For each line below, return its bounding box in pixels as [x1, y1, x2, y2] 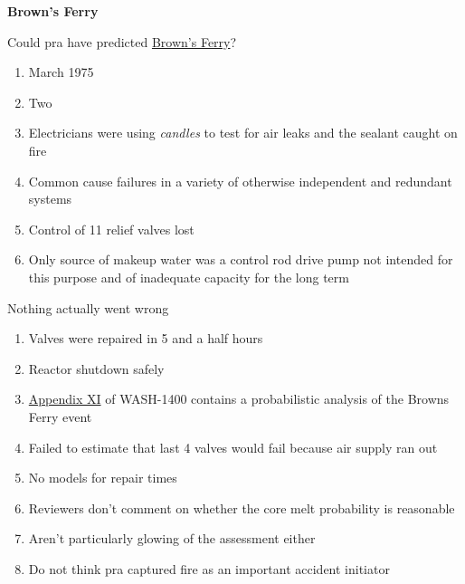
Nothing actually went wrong [7, 298, 169, 317]
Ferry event [28, 407, 92, 426]
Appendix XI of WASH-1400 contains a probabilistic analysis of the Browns [28, 389, 450, 408]
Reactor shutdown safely [28, 359, 165, 378]
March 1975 [28, 62, 94, 81]
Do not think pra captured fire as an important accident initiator [28, 559, 390, 578]
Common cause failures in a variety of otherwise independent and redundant [28, 171, 452, 190]
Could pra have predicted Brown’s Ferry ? [7, 32, 237, 51]
